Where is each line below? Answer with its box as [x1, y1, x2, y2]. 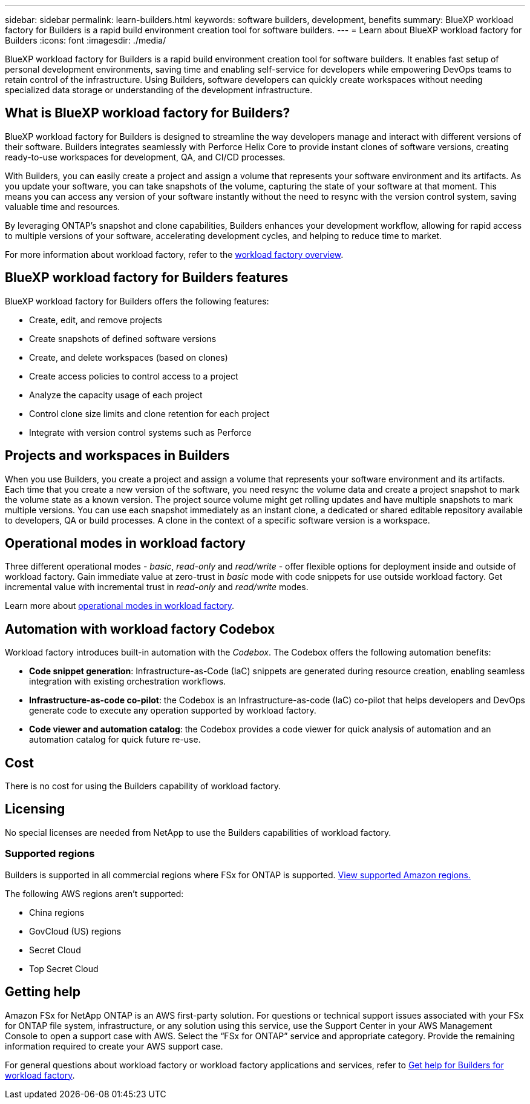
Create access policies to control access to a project [29, 370, 238, 381]
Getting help [5, 984, 80, 1000]
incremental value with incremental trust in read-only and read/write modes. [5, 582, 309, 593]
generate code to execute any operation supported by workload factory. [29, 705, 316, 716]
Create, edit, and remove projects [29, 314, 162, 325]
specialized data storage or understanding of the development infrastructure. [5, 85, 313, 95]
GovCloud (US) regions [29, 925, 122, 936]
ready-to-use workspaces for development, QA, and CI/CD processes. [5, 151, 286, 162]
